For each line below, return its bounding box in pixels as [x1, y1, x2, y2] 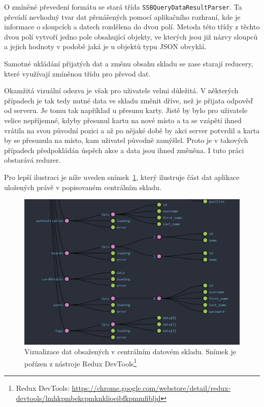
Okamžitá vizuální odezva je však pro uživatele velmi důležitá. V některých [4, 85, 239, 96]
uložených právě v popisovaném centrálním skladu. [4, 181, 161, 192]
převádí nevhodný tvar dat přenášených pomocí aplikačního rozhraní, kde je [4, 11, 241, 22]
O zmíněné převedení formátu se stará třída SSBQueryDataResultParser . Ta [4, 2, 242, 12]
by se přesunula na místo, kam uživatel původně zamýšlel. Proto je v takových [4, 135, 248, 145]
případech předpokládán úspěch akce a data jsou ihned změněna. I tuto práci [4, 144, 244, 155]
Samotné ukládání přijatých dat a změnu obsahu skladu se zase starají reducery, [4, 58, 253, 69]
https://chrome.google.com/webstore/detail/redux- [72, 382, 231, 393]
